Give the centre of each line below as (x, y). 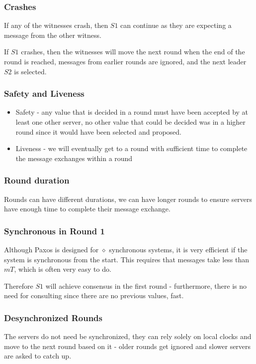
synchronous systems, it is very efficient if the (178, 249)
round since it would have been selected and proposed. (98, 131)
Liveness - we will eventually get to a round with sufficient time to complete (131, 148)
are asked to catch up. (38, 356)
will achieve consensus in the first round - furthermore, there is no (146, 285)
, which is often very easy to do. (63, 269)
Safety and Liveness (44, 93)
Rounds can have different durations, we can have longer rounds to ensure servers (128, 199)
